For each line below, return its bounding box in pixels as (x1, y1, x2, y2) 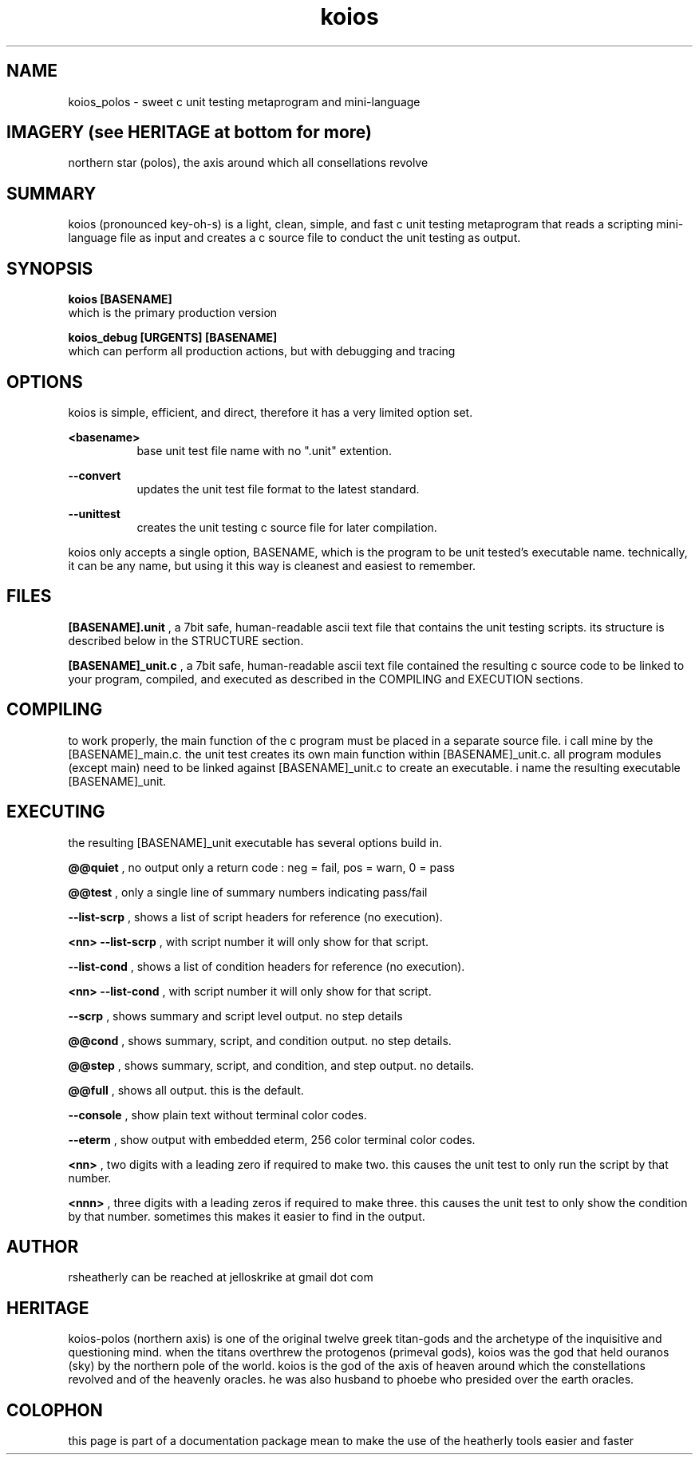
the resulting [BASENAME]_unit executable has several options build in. (68, 835, 443, 849)
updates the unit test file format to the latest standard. (136, 481, 420, 496)
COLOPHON (6, 1400, 103, 1420)
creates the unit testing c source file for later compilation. (136, 520, 437, 534)
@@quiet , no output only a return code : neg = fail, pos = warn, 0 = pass (68, 860, 455, 874)
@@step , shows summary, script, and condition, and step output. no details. (68, 1058, 475, 1072)
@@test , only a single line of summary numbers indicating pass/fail (68, 885, 428, 899)
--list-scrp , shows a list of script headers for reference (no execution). (68, 909, 443, 924)
